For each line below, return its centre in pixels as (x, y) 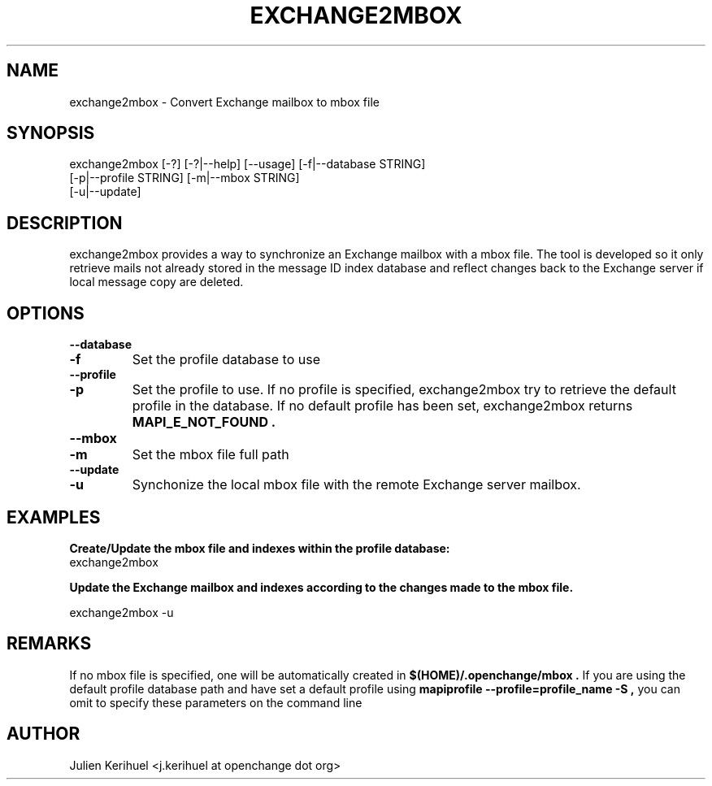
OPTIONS (46, 313)
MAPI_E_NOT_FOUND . (204, 422)
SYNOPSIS (51, 133)
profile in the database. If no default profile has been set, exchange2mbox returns (382, 406)
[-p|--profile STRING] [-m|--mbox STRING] (185, 178)
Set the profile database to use (226, 360)
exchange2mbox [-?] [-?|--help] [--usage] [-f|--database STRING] (247, 164)
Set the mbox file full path (211, 455)
